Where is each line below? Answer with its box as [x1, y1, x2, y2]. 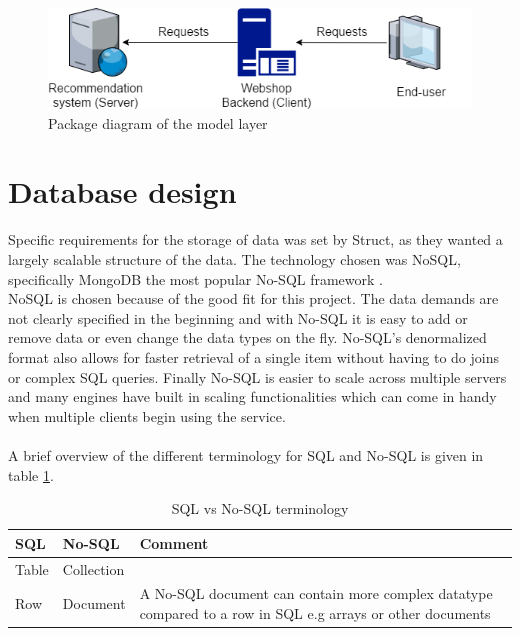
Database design [8, 171, 237, 212]
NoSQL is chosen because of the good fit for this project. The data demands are [8, 288, 499, 309]
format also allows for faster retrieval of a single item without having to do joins [8, 346, 499, 367]
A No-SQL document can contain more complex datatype [139, 583, 493, 604]
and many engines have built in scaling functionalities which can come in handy [8, 386, 497, 407]
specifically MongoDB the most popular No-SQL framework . [8, 268, 383, 289]
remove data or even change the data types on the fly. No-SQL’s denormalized [8, 327, 487, 348]
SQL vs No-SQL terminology [171, 498, 349, 519]
